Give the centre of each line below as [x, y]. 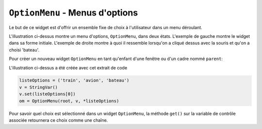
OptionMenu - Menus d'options [74, 13]
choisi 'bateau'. [24, 50]
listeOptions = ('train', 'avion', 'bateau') [74, 81]
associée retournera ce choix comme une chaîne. [58, 120]
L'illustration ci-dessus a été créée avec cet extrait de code [68, 67]
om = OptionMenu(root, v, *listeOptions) [69, 101]
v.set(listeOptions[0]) [48, 94]
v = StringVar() [39, 87]
